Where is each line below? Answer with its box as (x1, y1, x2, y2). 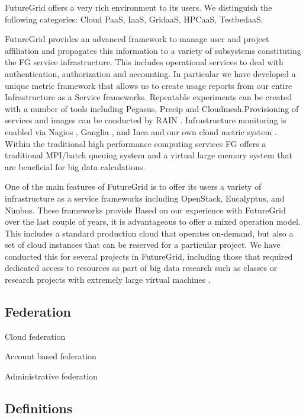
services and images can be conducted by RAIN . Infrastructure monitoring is (5, 114, 286, 126)
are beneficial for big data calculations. (5, 160, 146, 173)
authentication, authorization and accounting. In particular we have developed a (5, 67, 296, 79)
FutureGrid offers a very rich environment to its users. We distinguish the (5, 1, 272, 13)
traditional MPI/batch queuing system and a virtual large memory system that (5, 149, 293, 161)
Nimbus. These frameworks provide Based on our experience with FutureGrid (5, 203, 286, 216)
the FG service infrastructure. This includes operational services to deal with (5, 56, 284, 68)
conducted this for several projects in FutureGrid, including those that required (5, 250, 293, 262)
